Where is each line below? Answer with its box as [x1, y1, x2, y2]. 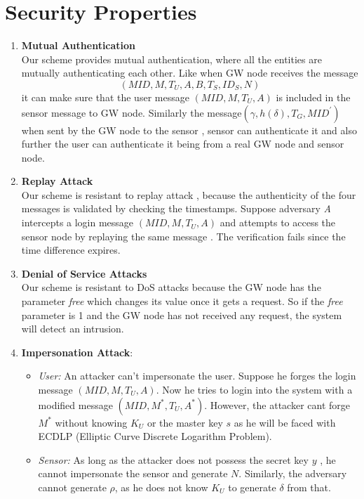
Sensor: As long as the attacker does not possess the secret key [38, 452, 309, 467]
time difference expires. [21, 242, 121, 257]
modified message [38, 397, 113, 412]
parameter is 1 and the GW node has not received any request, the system [21, 307, 342, 322]
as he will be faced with [234, 415, 336, 429]
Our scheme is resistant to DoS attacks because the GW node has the [21, 280, 321, 294]
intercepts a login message [21, 215, 134, 230]
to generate [228, 479, 276, 494]
